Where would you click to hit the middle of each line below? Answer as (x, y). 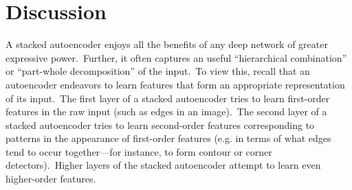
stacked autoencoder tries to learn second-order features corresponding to (160, 124)
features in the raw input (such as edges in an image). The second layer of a (166, 111)
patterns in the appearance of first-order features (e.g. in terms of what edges (168, 138)
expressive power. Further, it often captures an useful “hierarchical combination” (176, 57)
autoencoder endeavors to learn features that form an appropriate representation (175, 84)
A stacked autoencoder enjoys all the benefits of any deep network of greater (167, 44)
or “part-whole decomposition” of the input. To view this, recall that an (158, 71)
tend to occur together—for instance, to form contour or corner (139, 151)
